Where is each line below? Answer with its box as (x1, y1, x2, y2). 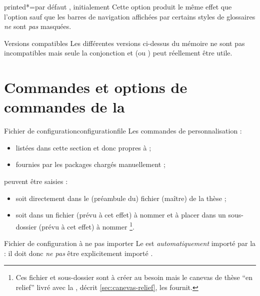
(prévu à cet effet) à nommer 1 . (38, 219, 134, 231)
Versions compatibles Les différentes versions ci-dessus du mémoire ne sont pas (4, 37, 245, 48)
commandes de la (4, 96, 125, 117)
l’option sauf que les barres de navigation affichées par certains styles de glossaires (4, 11, 255, 21)
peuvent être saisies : (4, 176, 68, 186)
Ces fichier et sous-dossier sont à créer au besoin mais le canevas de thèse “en (15, 272, 253, 282)
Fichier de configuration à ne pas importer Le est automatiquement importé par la (4, 238, 256, 248)
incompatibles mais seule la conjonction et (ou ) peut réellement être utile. (4, 47, 232, 58)
